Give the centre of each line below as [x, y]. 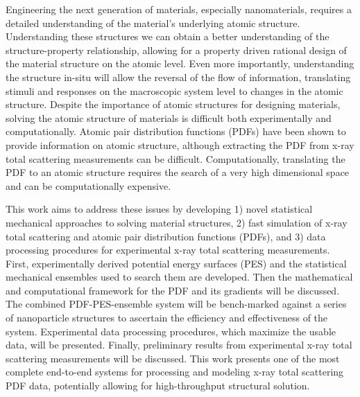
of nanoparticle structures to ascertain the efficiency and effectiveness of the [167, 318]
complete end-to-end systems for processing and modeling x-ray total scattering [175, 372]
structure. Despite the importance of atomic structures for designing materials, [173, 104]
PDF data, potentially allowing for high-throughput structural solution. [158, 386]
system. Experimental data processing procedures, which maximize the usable [171, 331]
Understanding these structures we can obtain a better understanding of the [168, 36]
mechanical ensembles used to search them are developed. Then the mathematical [179, 277]
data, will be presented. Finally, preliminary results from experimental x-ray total [179, 345]
